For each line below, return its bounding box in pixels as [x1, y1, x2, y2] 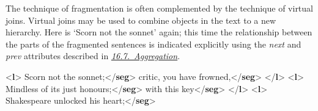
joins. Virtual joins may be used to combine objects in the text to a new [6, 13, 276, 26]
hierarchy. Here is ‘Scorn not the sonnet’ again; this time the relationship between [6, 26, 312, 38]
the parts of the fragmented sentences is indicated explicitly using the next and [6, 37, 301, 50]
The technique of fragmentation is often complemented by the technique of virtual [6, 2, 313, 14]
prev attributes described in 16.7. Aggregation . [6, 49, 180, 62]
